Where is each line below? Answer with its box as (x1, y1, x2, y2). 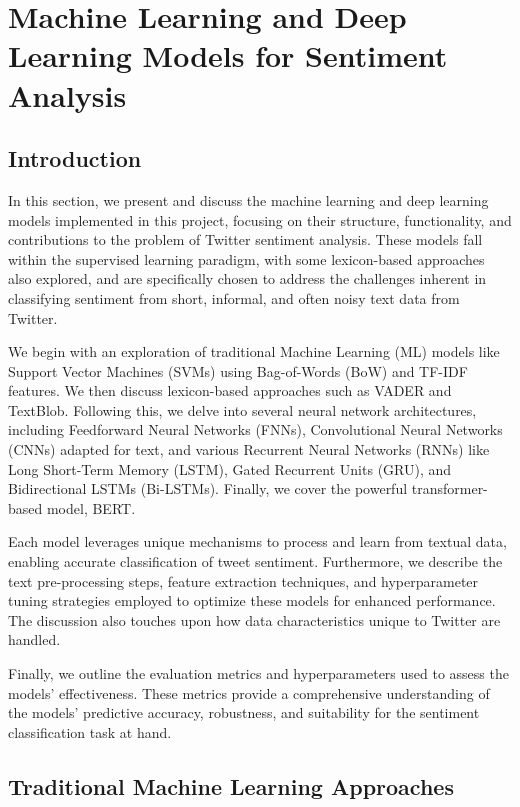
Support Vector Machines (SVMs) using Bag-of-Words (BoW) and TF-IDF (8, 360, 468, 381)
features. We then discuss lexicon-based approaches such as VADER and (8, 380, 452, 401)
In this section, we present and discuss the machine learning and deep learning (8, 189, 489, 210)
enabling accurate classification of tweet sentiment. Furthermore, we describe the (8, 551, 503, 572)
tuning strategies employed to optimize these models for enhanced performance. (8, 590, 496, 611)
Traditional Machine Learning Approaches (8, 770, 454, 801)
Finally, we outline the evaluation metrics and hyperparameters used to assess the (8, 663, 509, 684)
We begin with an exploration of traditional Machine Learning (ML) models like (8, 341, 500, 362)
